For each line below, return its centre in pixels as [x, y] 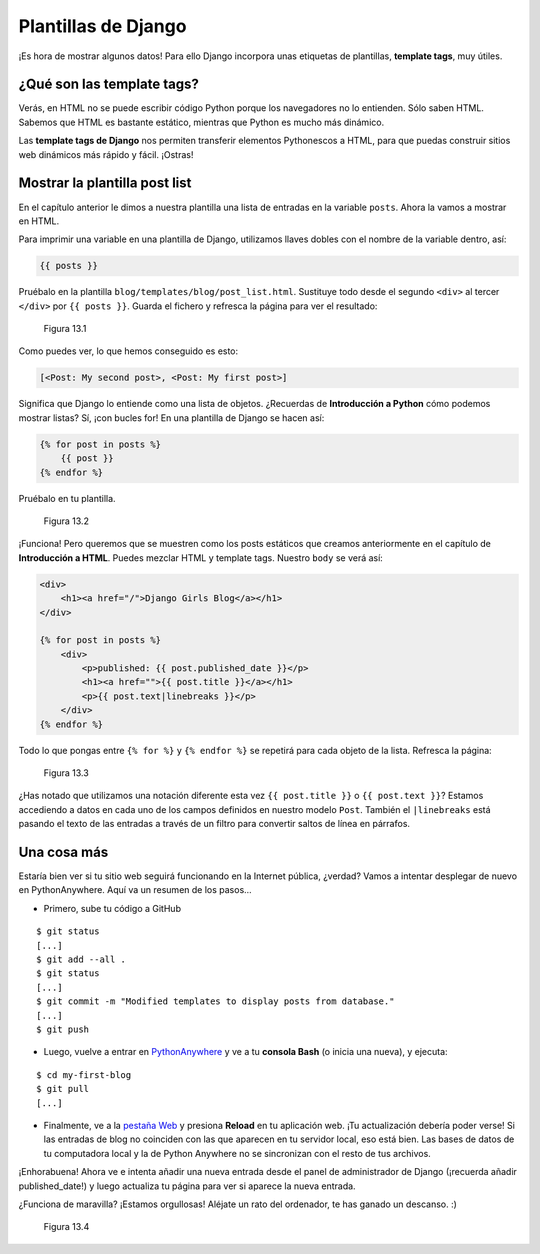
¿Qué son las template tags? [108, 84]
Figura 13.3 [66, 773]
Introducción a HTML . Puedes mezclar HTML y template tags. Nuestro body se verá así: [201, 557]
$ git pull [63, 1089]
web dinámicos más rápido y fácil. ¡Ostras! [106, 154]
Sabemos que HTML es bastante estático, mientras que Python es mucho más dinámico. [201, 122]
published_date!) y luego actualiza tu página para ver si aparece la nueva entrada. [187, 1186]
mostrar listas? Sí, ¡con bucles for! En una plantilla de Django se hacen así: [171, 417]
